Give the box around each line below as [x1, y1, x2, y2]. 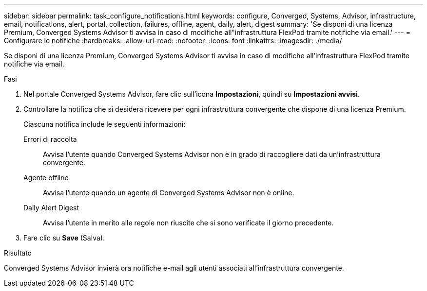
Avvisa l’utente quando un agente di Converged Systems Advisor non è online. [43, 188, 294, 197]
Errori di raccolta [23, 135, 77, 143]
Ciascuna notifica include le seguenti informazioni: [23, 120, 186, 128]
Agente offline [23, 173, 69, 182]
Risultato [4, 249, 32, 257]
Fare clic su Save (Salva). [23, 234, 105, 242]
